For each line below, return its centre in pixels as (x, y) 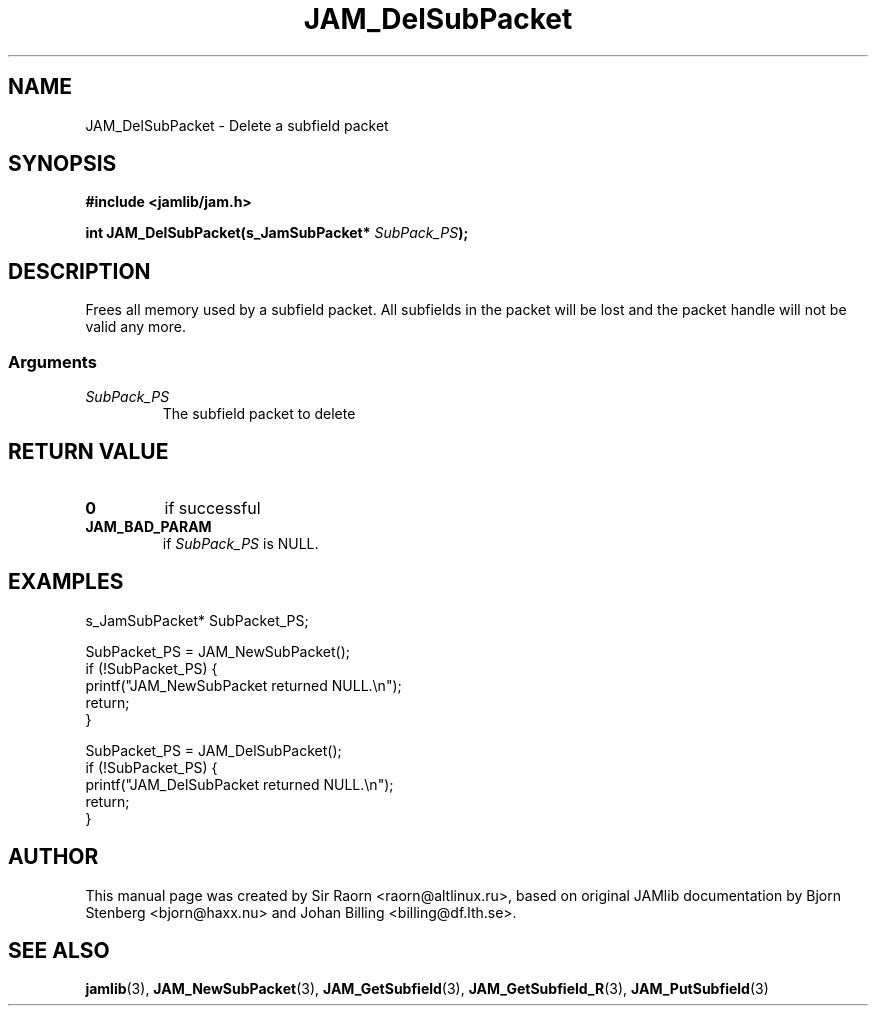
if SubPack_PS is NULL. (240, 543)
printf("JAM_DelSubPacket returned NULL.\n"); (239, 784)
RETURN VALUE (88, 452)
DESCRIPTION (79, 271)
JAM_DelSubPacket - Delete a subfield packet (237, 125)
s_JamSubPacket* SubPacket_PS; (197, 620)
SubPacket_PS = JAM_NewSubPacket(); (218, 651)
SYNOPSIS (62, 164)
